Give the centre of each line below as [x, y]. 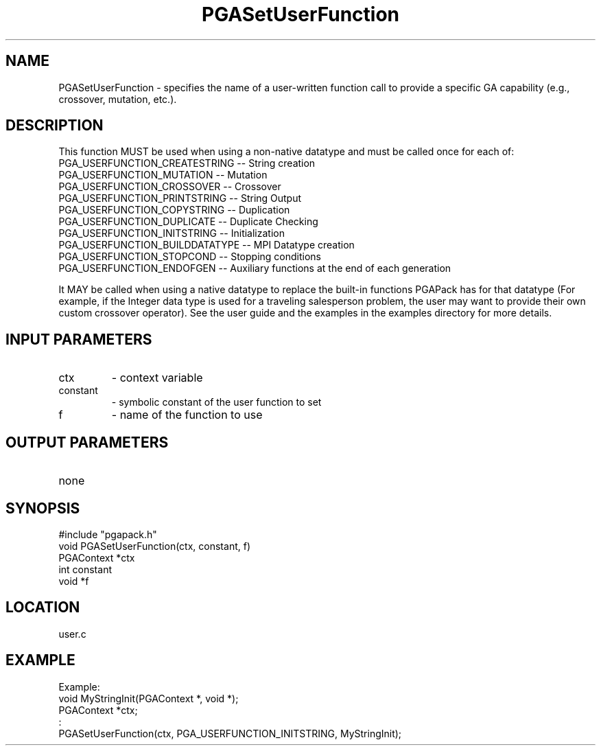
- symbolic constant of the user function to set [216, 402]
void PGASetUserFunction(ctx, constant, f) [154, 546]
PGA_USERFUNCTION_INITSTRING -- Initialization [172, 233]
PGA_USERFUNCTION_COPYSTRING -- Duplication [174, 210]
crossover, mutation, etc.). [118, 99]
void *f [74, 581]
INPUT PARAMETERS [79, 339]
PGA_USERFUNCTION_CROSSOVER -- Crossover [170, 187]
